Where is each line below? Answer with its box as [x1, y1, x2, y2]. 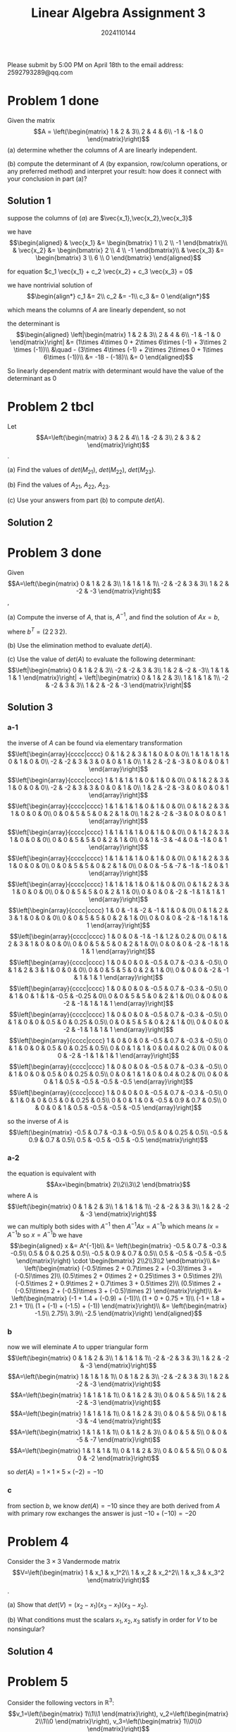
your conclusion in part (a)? [7, 174, 87, 183]
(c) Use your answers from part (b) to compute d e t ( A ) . [7, 496, 165, 504]
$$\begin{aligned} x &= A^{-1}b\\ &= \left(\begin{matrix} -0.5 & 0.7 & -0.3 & [10, 1242, 227, 1250]
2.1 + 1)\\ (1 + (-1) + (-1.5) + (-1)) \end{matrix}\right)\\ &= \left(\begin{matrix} [9, 1302, 228, 1310]
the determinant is [7, 319, 61, 328]
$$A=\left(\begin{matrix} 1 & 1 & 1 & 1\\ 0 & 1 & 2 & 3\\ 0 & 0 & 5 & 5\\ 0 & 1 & [10, 1409, 227, 1418]
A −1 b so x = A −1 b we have [7, 1229, 83, 1239]
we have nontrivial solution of [7, 280, 93, 289]
